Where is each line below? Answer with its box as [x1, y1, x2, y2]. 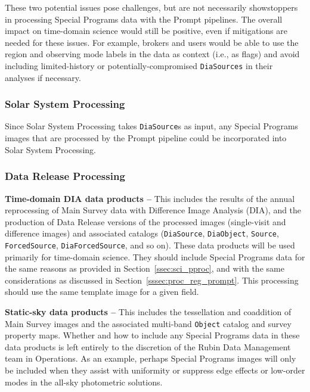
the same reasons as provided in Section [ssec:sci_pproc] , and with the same [5, 262, 284, 275]
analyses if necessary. [5, 71, 81, 83]
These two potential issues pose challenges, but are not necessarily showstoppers [5, 1, 298, 13]
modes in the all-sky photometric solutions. [5, 375, 163, 388]
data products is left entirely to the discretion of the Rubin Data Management [5, 340, 291, 353]
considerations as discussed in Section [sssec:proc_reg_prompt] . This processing [5, 273, 299, 286]
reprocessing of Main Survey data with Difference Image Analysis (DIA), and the [5, 204, 302, 216]
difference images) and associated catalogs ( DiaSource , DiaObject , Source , [5, 227, 279, 239]
